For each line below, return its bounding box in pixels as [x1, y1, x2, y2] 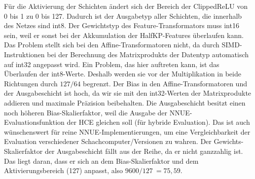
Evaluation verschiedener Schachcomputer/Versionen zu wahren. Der [4, 136, 212, 146]
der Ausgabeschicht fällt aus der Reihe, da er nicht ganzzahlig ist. [44, 145, 243, 156]
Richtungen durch [4, 78, 58, 88]
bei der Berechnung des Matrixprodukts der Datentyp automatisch [47, 49, 249, 59]
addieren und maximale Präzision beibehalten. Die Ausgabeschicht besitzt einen [4, 97, 246, 107]
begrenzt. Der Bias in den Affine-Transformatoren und [83, 78, 247, 88]
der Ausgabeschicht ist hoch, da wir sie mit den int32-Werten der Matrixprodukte [4, 88, 252, 98]
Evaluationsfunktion [4, 117, 65, 127]
